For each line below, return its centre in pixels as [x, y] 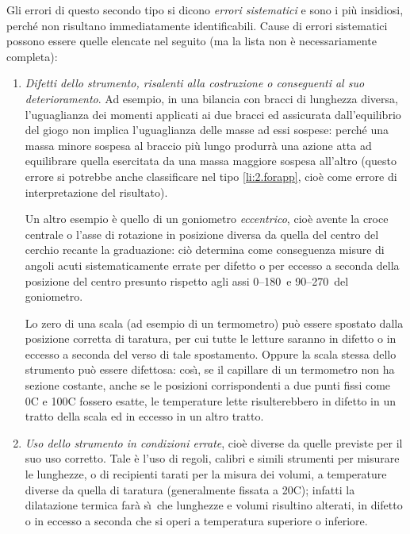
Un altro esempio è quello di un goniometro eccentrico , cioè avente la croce [207, 219]
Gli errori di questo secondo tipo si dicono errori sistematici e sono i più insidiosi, [205, 10]
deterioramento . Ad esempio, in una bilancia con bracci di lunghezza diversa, [211, 98]
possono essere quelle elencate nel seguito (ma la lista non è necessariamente [192, 41]
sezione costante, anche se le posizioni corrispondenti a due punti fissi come [208, 385]
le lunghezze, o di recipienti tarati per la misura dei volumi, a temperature [206, 474]
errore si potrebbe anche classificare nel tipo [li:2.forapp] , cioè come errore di [211, 176]
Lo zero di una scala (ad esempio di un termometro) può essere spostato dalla [214, 323]
